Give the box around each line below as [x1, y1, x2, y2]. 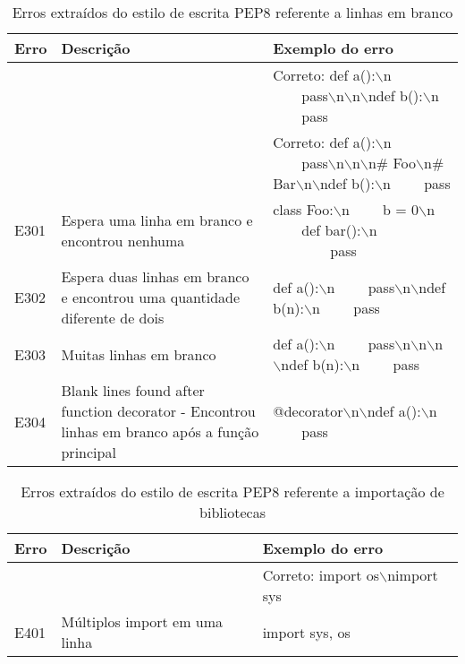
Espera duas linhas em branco [61, 266, 249, 287]
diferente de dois [61, 307, 165, 328]
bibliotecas [199, 502, 266, 522]
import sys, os [262, 621, 351, 642]
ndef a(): [367, 401, 421, 421]
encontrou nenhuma [61, 229, 185, 251]
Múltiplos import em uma [61, 611, 224, 632]
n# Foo [368, 152, 416, 173]
